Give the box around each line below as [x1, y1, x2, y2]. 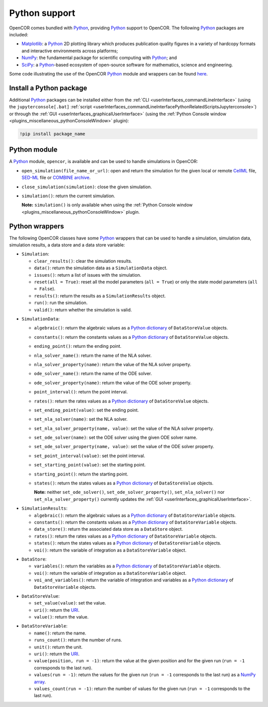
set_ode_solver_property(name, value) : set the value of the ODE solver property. [34, 444, 214, 450]
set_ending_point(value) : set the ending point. [34, 407, 139, 413]
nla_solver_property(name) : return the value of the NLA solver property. [34, 361, 191, 367]
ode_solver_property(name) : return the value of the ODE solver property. [34, 380, 192, 386]
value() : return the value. [34, 614, 89, 620]
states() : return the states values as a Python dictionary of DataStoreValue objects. [34, 480, 213, 486]
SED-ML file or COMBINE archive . [21, 174, 91, 181]
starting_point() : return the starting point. [34, 471, 129, 477]
